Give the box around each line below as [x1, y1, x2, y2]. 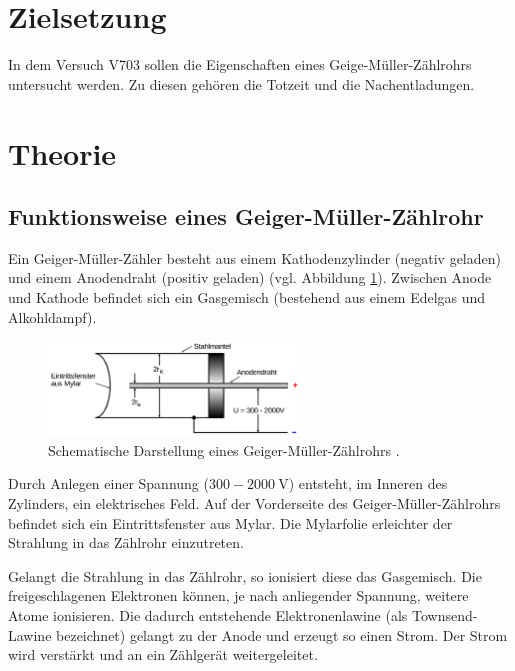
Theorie [8, 132, 117, 173]
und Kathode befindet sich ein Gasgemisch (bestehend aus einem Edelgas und [8, 287, 486, 308]
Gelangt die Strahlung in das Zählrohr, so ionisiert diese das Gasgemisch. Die [8, 565, 482, 586]
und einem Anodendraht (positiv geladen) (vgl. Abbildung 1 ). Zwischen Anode [8, 267, 492, 288]
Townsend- [412, 604, 478, 625]
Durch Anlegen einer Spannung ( [8, 473, 209, 494]
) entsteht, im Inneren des [288, 473, 448, 494]
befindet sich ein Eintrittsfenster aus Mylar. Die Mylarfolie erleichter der [8, 512, 453, 533]
